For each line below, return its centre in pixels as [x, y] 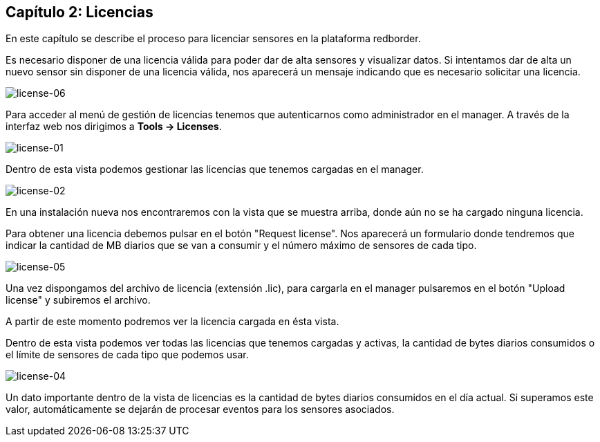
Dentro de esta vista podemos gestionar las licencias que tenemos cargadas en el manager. [215, 169]
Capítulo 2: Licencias [79, 12]
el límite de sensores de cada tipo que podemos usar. [127, 355]
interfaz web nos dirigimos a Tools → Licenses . [114, 127]
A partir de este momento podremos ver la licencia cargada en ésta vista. [172, 322]
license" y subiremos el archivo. [78, 300]
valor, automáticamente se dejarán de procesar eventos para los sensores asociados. [200, 409]
